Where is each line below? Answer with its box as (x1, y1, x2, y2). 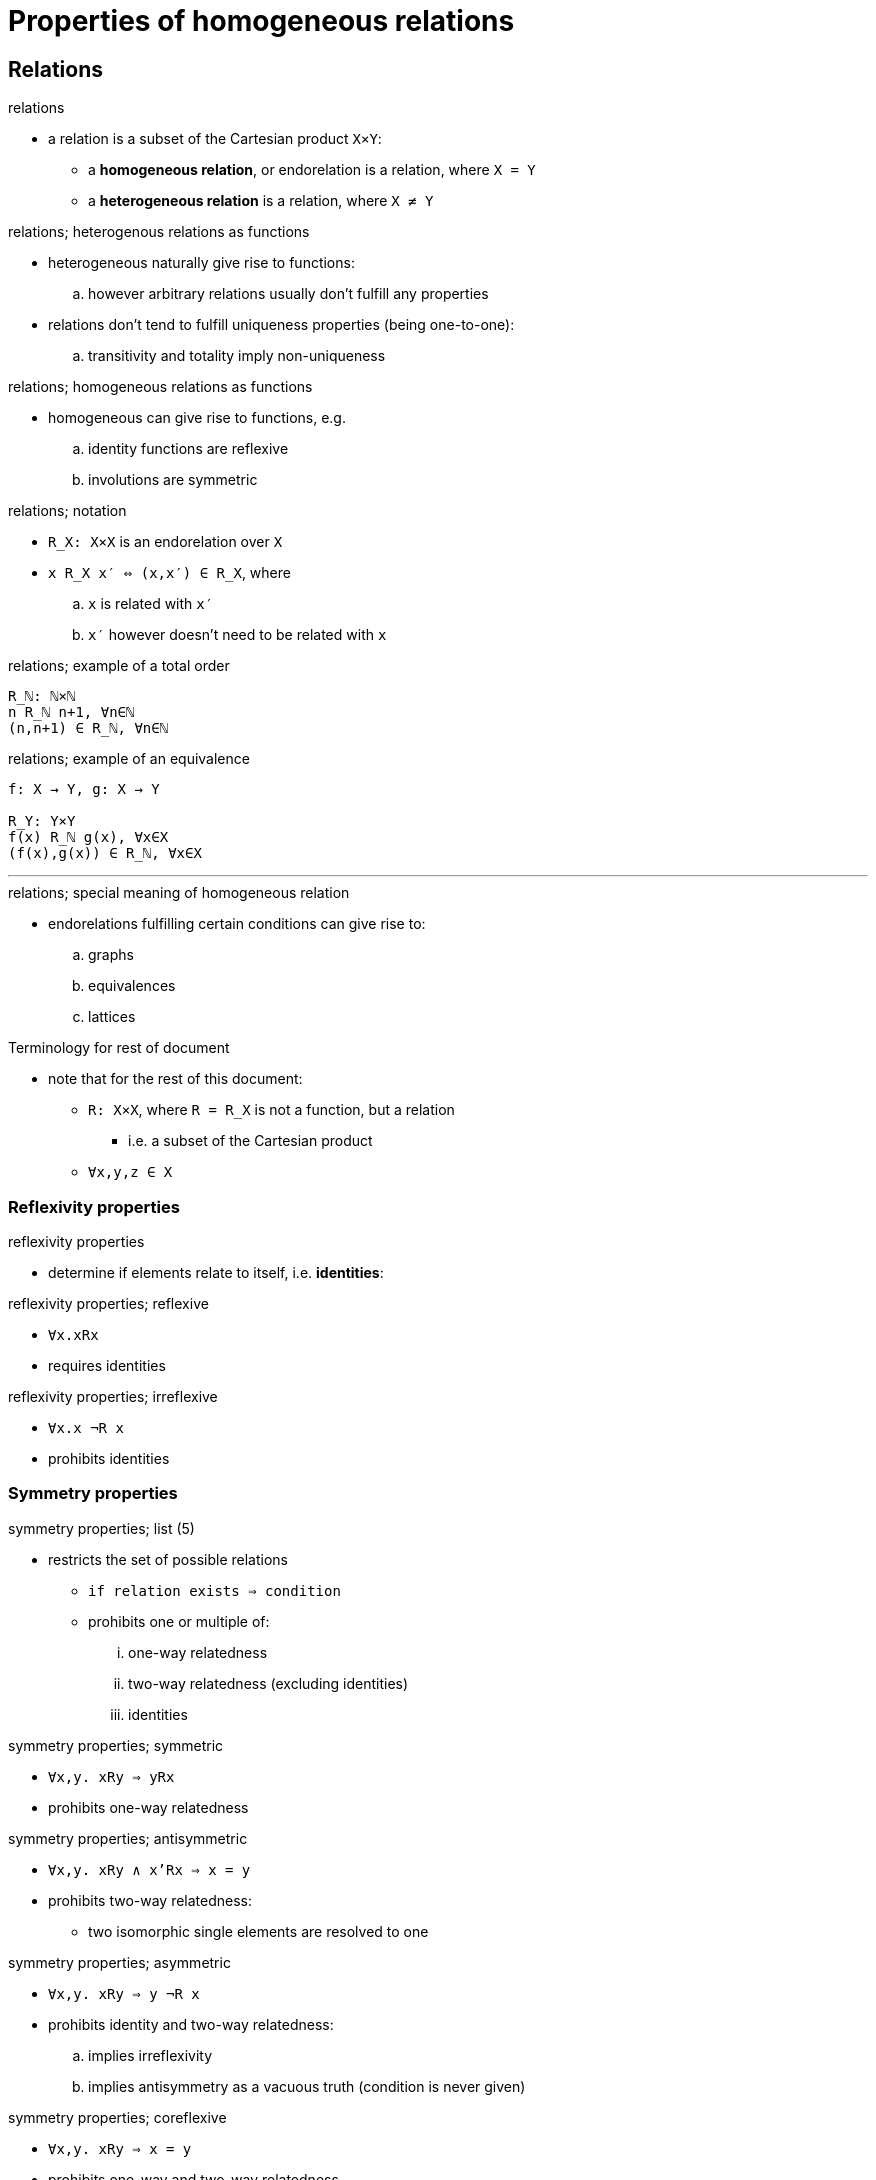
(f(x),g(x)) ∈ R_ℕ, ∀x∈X (8, 845, 202, 862)
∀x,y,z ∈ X (88, 1164, 173, 1181)
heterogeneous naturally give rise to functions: (48, 254, 355, 272)
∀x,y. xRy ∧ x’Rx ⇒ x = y (48, 1861, 251, 1878)
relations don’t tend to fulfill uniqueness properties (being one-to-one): (48, 316, 515, 334)
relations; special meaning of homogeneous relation (8, 884, 350, 902)
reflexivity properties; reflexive (8, 1294, 209, 1312)
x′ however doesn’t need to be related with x (88, 626, 387, 644)
